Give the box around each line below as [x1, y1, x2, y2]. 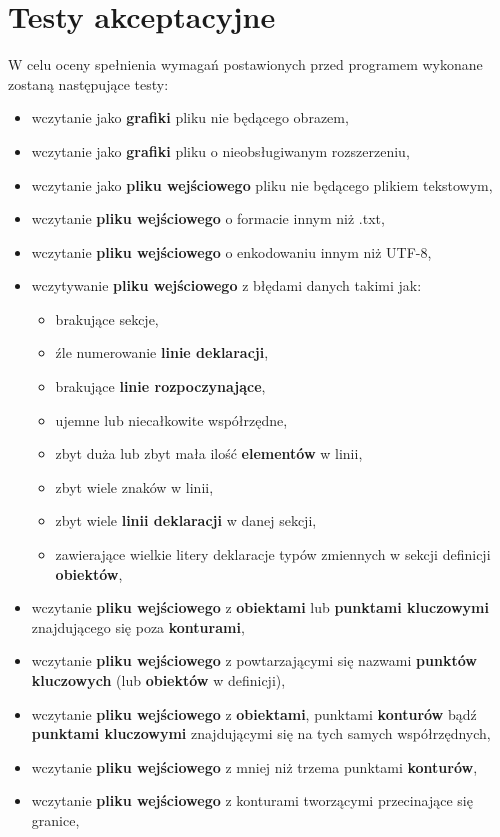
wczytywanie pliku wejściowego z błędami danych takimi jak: [31, 275, 422, 296]
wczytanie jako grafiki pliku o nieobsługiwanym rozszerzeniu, [31, 140, 410, 161]
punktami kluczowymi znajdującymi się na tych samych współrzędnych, [31, 723, 491, 744]
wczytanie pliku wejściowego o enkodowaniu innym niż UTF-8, [31, 241, 432, 262]
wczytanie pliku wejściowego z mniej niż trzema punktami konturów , [31, 756, 478, 777]
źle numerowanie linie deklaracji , [55, 342, 269, 363]
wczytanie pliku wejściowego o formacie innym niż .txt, [31, 208, 385, 229]
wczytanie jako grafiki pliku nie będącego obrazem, [31, 107, 349, 128]
